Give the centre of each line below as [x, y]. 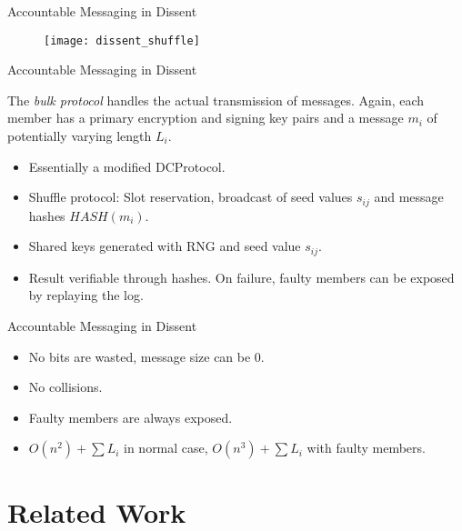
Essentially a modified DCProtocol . [127, 166]
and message [409, 197]
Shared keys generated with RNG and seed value [165, 246]
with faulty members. [366, 448]
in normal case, [166, 448]
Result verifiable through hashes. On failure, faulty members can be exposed [241, 277]
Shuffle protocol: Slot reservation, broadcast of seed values [191, 197]
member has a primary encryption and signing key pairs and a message [206, 118]
